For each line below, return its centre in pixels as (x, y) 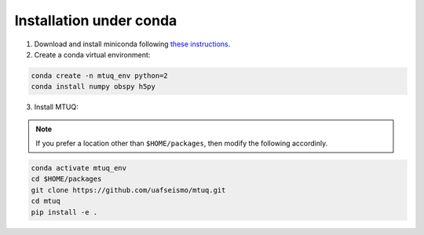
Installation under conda (96, 20)
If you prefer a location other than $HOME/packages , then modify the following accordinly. (182, 143)
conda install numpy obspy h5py (93, 87)
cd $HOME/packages (66, 179)
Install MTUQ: (56, 107)
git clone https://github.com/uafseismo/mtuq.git (128, 190)
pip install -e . (64, 212)
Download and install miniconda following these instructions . (132, 44)
